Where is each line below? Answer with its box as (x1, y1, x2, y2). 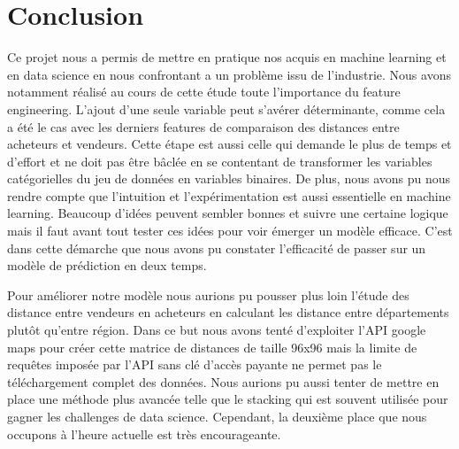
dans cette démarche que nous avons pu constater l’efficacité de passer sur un (7, 238, 426, 257)
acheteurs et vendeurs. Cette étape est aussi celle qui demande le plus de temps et (7, 135, 452, 153)
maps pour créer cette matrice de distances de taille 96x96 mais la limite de (7, 337, 417, 356)
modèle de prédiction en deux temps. (7, 256, 207, 275)
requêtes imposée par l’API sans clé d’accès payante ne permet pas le (7, 355, 382, 374)
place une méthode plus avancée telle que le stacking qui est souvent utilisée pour (7, 390, 448, 408)
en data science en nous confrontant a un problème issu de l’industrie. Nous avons (7, 65, 451, 83)
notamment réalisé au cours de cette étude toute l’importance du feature (7, 82, 401, 101)
